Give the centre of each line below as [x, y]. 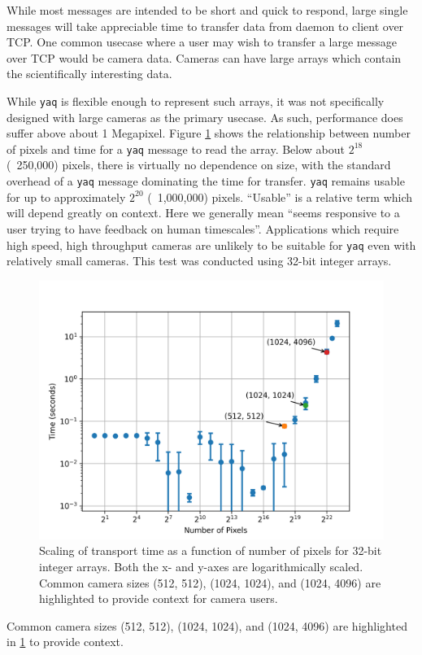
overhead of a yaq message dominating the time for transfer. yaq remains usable [206, 181]
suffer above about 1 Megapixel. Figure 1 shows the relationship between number [209, 133]
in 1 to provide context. [65, 642]
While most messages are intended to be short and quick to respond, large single [207, 10]
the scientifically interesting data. [89, 74]
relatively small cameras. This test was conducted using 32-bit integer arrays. [199, 261]
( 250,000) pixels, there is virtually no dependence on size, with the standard [199, 165]
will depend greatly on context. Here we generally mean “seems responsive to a [203, 213]
